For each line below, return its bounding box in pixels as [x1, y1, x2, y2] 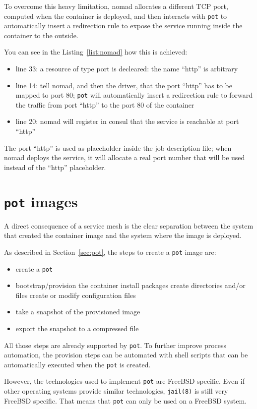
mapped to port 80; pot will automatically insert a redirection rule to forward [15, 90, 253, 100]
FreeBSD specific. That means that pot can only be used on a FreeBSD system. [4, 395, 247, 406]
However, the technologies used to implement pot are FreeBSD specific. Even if [4, 376, 245, 386]
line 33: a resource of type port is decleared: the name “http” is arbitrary [15, 63, 238, 74]
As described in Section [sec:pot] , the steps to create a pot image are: [4, 246, 216, 257]
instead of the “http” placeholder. [4, 162, 106, 172]
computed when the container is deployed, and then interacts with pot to [4, 10, 227, 21]
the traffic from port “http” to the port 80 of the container [15, 99, 194, 110]
